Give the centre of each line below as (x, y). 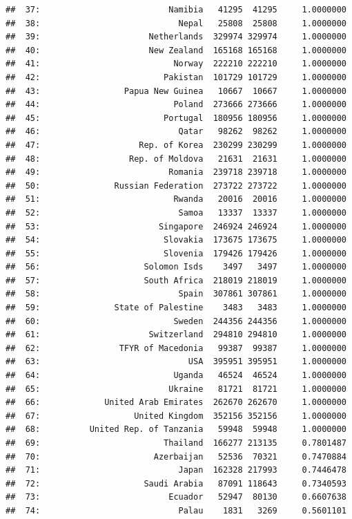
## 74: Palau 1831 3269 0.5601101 (176, 510)
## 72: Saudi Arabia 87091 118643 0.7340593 (176, 483)
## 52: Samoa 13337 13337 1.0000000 (176, 213)
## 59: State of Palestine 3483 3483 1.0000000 (176, 308)
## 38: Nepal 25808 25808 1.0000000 (176, 23)
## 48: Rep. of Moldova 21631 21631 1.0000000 (176, 159)
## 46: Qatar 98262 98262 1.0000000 (176, 132)
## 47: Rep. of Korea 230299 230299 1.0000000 (176, 145)
